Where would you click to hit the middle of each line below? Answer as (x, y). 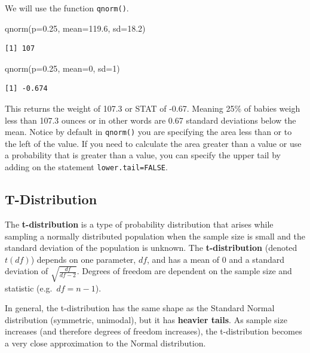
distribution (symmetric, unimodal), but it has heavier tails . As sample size (146, 319)
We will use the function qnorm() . (67, 8)
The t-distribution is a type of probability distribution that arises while (139, 224)
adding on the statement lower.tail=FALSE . (86, 167)
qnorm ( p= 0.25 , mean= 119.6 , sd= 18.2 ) (75, 28)
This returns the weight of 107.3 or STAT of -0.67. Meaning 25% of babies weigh (153, 108)
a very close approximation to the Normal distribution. (105, 343)
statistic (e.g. (29, 288)
